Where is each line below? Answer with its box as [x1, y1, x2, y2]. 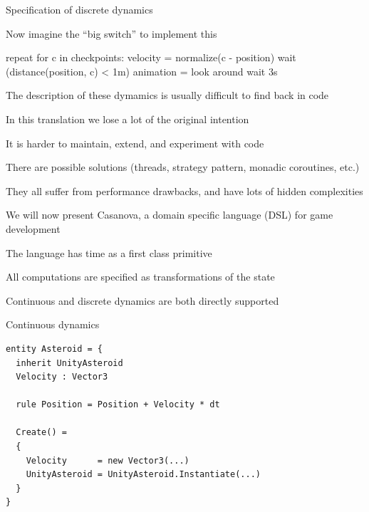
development [6, 221, 61, 236]
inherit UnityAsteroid [16, 357, 123, 368]
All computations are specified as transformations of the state [6, 269, 275, 284]
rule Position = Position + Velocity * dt [16, 399, 220, 410]
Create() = [16, 427, 67, 438]
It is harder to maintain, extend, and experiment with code [6, 135, 264, 150]
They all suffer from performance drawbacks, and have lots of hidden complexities [6, 183, 363, 198]
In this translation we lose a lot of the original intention [6, 111, 249, 126]
